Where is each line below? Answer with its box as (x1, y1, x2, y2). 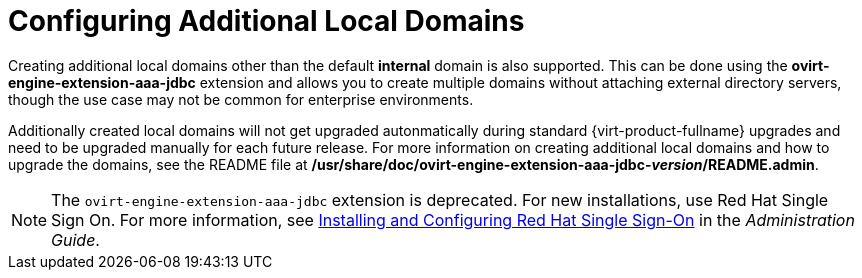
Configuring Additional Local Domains (8, 4, 525, 38)
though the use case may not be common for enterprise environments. (8, 90, 474, 108)
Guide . (51, 229, 100, 250)
